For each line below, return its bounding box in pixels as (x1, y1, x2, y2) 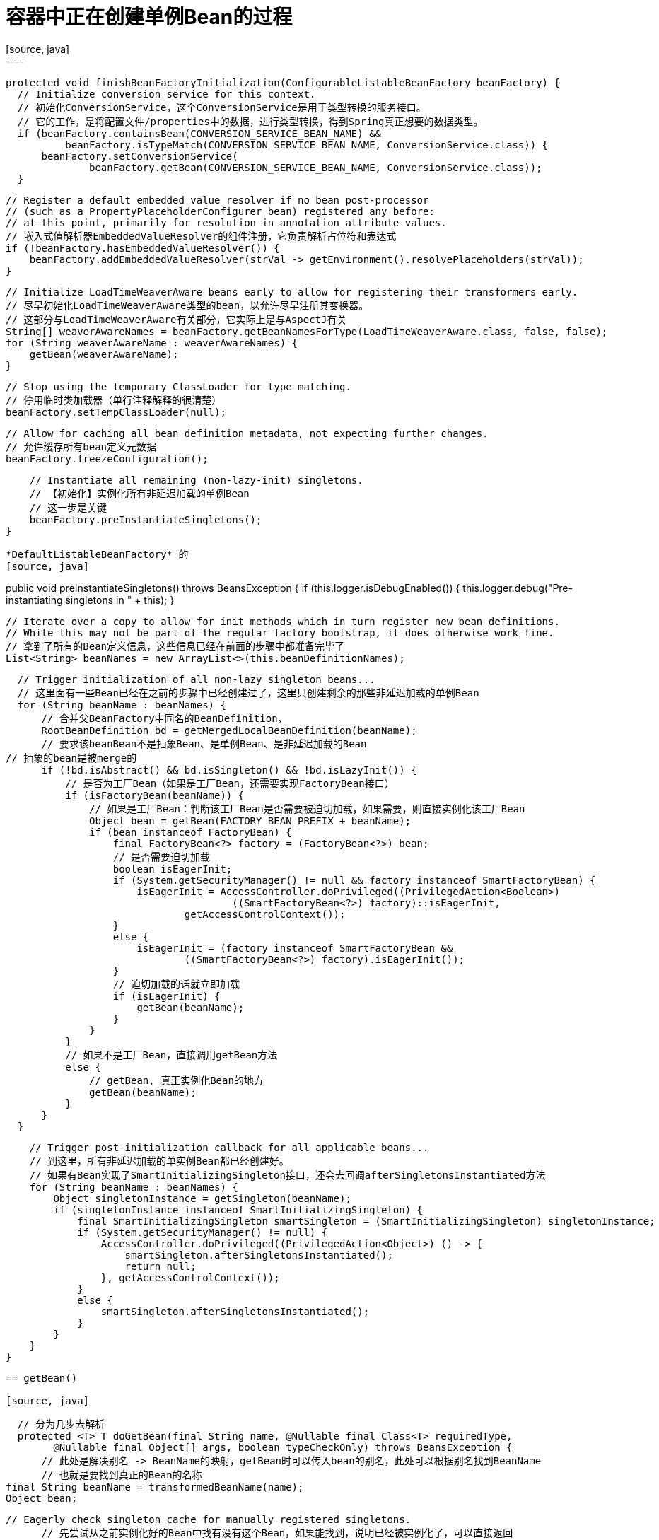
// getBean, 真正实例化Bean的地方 (89, 1074, 264, 1086)
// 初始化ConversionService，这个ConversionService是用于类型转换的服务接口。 (17, 101, 426, 113)
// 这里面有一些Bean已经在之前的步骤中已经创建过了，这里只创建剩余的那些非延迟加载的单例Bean (17, 687, 479, 699)
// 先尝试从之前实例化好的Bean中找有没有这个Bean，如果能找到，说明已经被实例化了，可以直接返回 (41, 1527, 513, 1539)
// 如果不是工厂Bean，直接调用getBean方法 (65, 1049, 278, 1061)
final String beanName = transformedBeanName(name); (6, 1481, 304, 1493)
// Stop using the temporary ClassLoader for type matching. (6, 380, 351, 392)
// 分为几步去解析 (17, 1418, 105, 1430)
